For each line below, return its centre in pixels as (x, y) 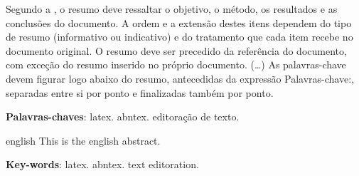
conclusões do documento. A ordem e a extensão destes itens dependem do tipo (179, 22)
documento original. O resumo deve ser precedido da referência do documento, (176, 50)
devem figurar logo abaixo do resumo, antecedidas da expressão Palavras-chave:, (180, 78)
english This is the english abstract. (83, 140)
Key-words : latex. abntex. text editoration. (102, 164)
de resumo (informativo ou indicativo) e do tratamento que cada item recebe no (179, 37)
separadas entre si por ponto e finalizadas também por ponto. (140, 92)
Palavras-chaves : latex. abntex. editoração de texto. (123, 117)
